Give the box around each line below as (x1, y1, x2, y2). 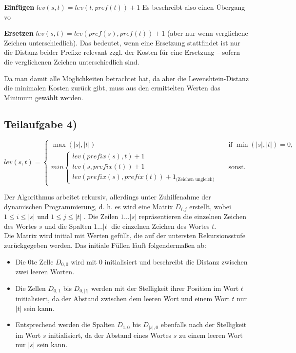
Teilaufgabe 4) (4, 116, 78, 131)
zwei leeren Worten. (15, 266, 75, 277)
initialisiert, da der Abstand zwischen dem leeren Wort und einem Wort (15, 293, 230, 304)
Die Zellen (15, 283, 46, 293)
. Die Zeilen (83, 211, 118, 221)
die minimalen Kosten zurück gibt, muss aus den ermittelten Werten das (4, 83, 220, 93)
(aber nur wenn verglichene (167, 28, 248, 38)
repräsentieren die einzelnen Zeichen (138, 211, 247, 221)
